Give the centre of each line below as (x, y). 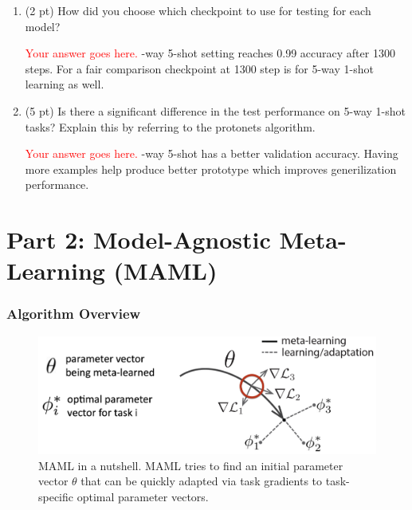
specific (56, 496)
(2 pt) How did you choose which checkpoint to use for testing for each (198, 10)
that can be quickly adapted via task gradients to (202, 481)
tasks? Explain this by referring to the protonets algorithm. (170, 126)
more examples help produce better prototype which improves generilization (211, 169)
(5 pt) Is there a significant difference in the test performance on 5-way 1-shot (215, 110)
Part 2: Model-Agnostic (139, 239)
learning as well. (65, 84)
